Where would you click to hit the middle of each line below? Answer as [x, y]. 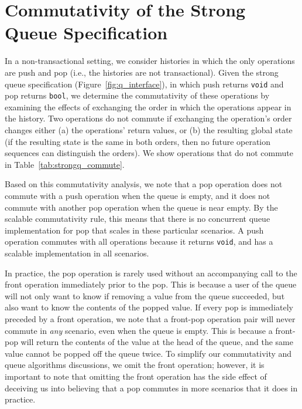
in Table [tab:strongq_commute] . [65, 164]
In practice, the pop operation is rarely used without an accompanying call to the [151, 273]
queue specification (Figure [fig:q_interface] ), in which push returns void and [144, 84]
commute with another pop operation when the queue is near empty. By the [141, 207]
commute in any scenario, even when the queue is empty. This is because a [139, 330]
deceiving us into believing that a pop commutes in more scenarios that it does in [151, 388]
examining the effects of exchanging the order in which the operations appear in [148, 107]
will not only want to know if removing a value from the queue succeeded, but [145, 295]
